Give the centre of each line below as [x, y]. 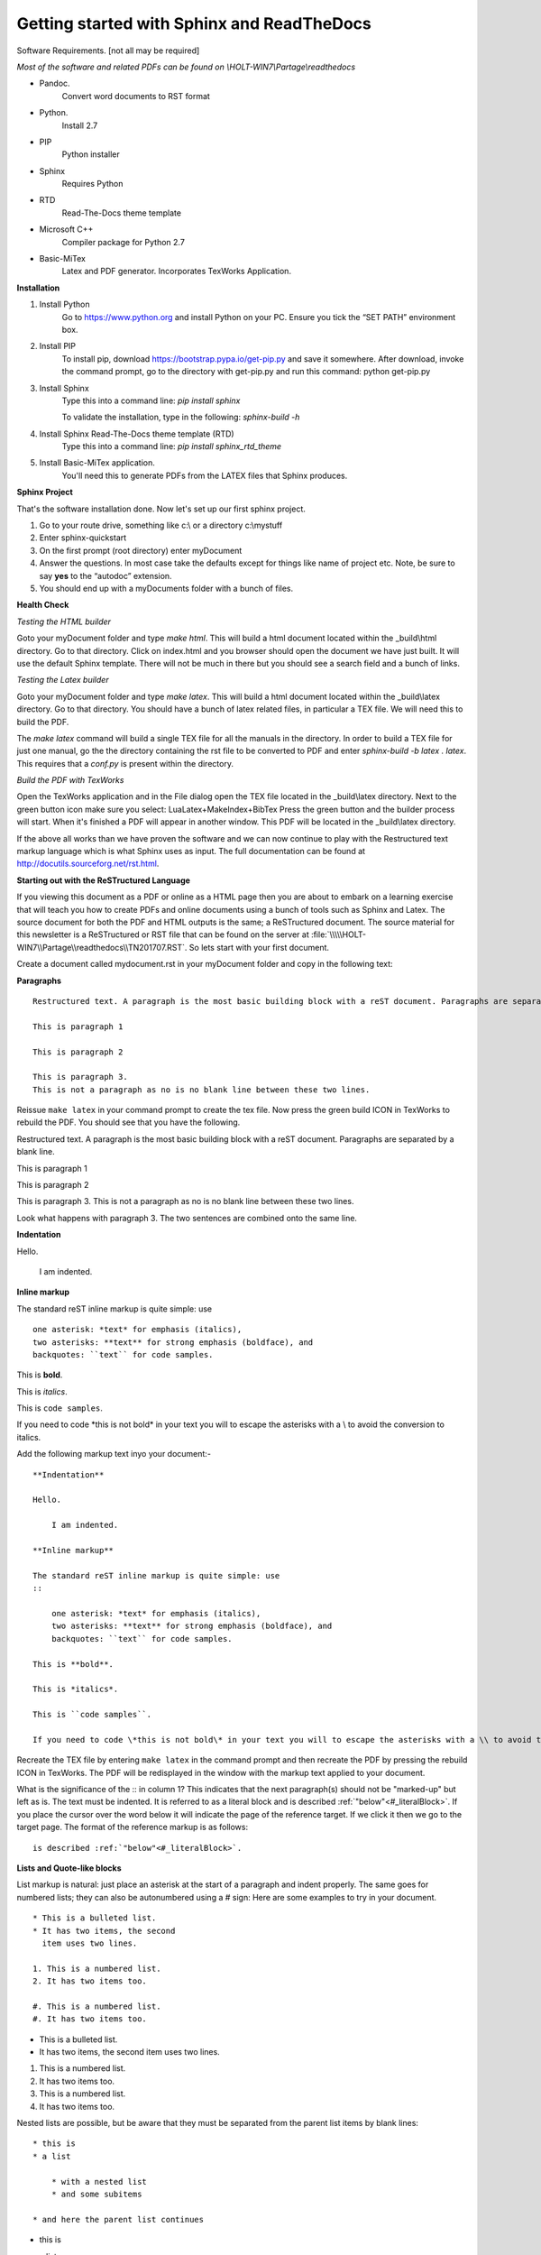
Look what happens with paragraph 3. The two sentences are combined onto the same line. [187, 1218]
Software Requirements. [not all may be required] [108, 51]
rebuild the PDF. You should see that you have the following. [128, 1122]
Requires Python [92, 184]
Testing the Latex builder [63, 680]
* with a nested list [99, 2181]
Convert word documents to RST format [136, 96]
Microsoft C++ [66, 229]
